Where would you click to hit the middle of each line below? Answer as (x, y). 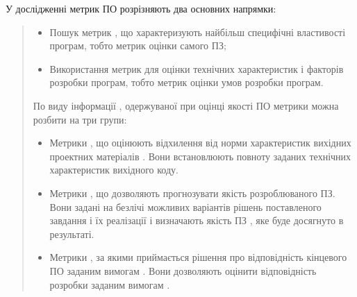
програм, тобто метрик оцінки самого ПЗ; (138, 45)
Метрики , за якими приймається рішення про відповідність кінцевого (198, 257)
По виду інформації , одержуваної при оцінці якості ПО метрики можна (186, 105)
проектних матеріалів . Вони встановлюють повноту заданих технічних (200, 156)
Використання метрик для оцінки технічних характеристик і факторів (197, 68)
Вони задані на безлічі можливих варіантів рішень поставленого (185, 206)
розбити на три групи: (80, 119)
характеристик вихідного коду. (114, 170)
